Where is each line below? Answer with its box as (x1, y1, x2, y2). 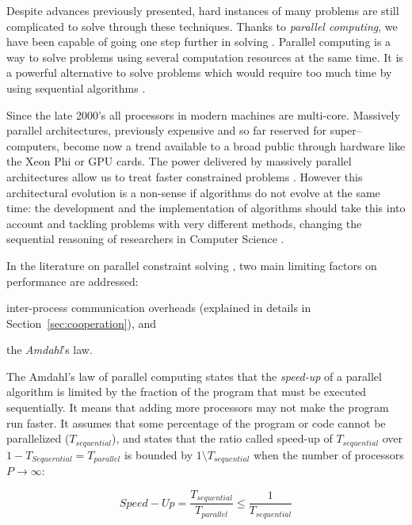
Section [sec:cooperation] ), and (6, 314, 157, 331)
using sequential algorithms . (6, 79, 146, 96)
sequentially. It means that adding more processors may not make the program (6, 399, 389, 416)
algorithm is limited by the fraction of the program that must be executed (6, 383, 367, 400)
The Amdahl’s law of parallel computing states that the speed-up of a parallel (6, 367, 382, 384)
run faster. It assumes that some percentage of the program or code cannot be (6, 414, 386, 431)
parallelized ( (6, 430, 70, 447)
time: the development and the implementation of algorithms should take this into (6, 200, 406, 216)
